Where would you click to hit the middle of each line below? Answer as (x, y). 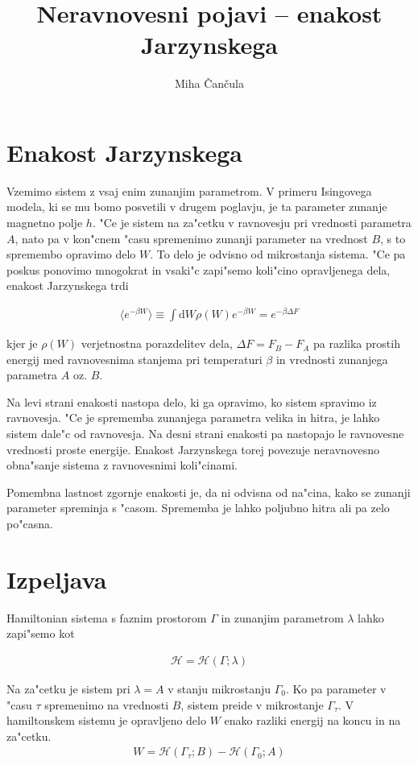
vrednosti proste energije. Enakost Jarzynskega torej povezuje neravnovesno (193, 449)
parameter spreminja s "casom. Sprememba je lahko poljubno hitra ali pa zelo (198, 508)
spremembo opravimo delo (71, 254)
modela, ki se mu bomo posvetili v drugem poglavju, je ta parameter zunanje (197, 207)
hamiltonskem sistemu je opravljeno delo (106, 720)
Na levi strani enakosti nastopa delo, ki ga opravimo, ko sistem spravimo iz (192, 401)
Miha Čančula (209, 83)
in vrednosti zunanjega (332, 359)
